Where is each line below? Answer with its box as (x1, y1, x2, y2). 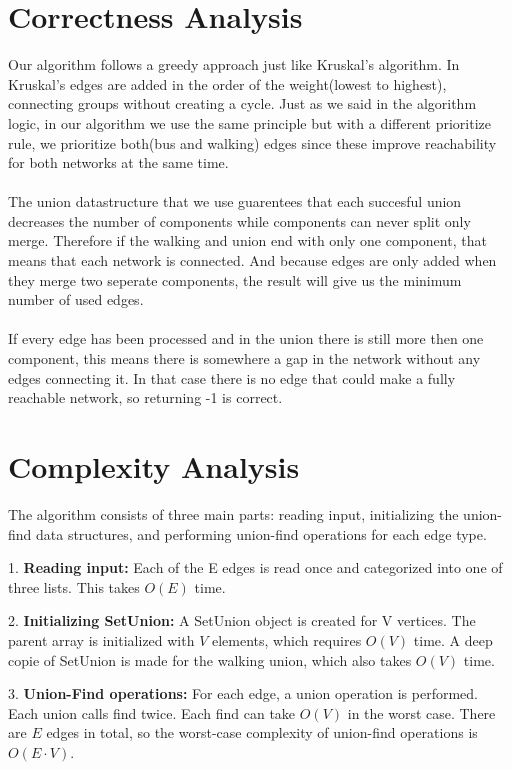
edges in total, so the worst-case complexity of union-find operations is (46, 722, 478, 743)
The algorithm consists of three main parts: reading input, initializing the (8, 503, 459, 524)
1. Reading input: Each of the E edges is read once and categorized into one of (8, 557, 503, 578)
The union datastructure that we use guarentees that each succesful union (8, 191, 462, 212)
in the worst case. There (347, 702, 496, 723)
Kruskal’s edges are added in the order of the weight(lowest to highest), (8, 73, 447, 94)
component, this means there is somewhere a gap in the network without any (8, 348, 481, 369)
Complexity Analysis (8, 446, 300, 486)
